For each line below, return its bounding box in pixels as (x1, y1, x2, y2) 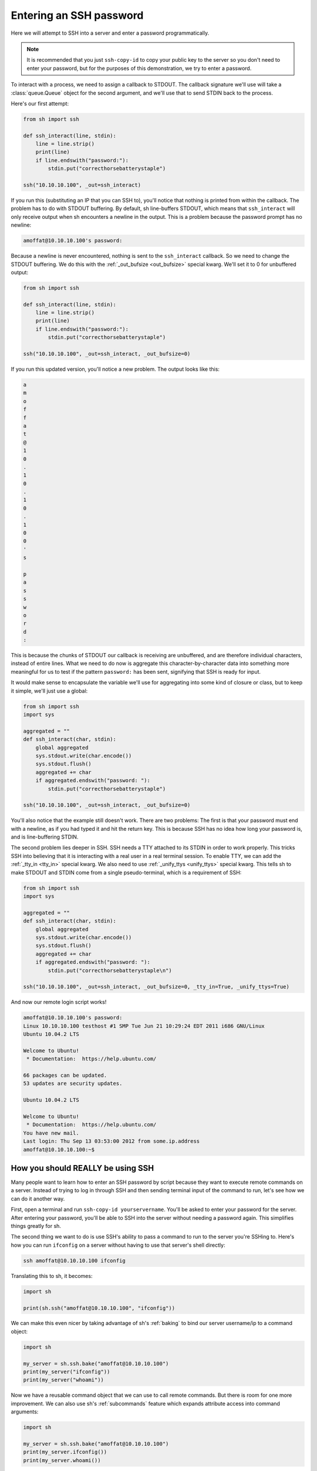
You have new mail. (23, 1130, 79, 1136)
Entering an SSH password (11, 9, 144, 22)
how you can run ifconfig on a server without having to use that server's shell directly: (11, 1242, 225, 1249)
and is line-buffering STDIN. (11, 833, 79, 841)
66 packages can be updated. (23, 1072, 107, 1079)
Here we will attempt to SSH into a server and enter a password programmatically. (11, 29, 210, 36)
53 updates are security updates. (23, 1080, 123, 1087)
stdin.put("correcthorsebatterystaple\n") (48, 967, 173, 974)
